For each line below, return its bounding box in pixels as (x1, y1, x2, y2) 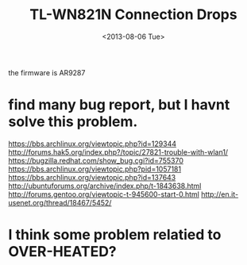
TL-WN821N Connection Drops (29, 6, 237, 24)
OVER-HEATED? (8, 243, 117, 261)
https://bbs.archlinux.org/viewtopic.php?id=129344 (8, 139, 177, 148)
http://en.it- (201, 189, 239, 199)
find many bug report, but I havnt (8, 96, 230, 114)
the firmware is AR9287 (8, 67, 86, 77)
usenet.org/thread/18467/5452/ (8, 198, 112, 207)
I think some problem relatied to (8, 226, 222, 244)
